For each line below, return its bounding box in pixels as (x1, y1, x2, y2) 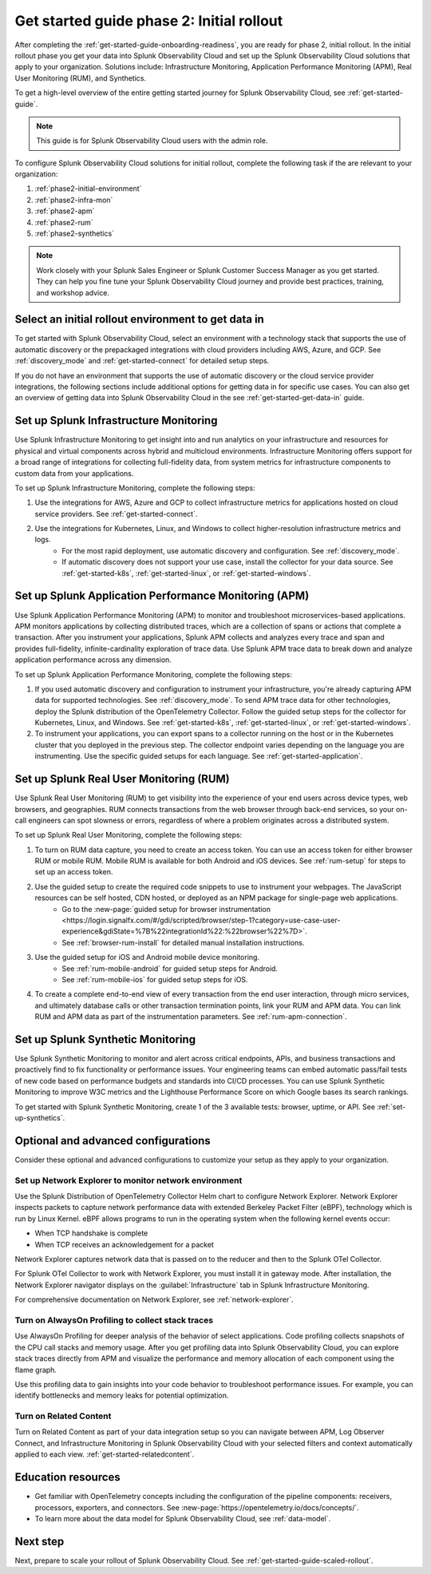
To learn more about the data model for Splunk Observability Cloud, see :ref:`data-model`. (34, 1513, 331, 1523)
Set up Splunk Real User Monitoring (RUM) (14, 772, 231, 786)
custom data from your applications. (14, 468, 134, 478)
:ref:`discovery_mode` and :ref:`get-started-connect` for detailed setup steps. (14, 356, 270, 366)
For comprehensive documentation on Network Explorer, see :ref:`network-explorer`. (14, 1294, 295, 1305)
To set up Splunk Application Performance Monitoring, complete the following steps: (14, 669, 293, 679)
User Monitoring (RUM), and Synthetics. (14, 73, 147, 83)
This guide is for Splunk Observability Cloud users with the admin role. (36, 136, 268, 145)
